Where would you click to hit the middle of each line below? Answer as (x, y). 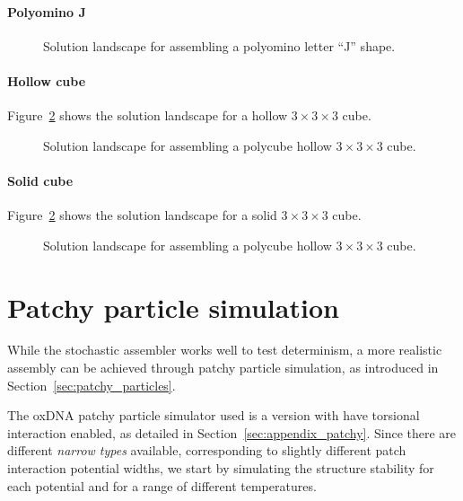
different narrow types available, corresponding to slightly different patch (207, 450)
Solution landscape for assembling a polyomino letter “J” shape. (219, 45)
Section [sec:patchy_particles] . (92, 385)
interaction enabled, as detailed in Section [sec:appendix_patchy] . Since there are (232, 432)
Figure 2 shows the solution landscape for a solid (142, 215)
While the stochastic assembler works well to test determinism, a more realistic (225, 350)
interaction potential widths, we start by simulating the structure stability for (221, 468)
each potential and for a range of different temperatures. (162, 485)
